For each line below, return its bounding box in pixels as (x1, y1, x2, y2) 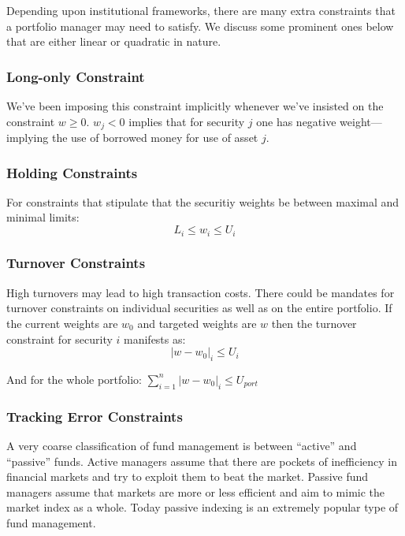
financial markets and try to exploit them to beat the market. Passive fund (6, 468, 369, 485)
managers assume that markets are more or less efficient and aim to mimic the (6, 483, 385, 500)
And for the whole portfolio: (6, 370, 143, 387)
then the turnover (271, 315, 357, 331)
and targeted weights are (137, 315, 257, 331)
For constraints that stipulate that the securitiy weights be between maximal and (6, 193, 399, 210)
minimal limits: (6, 209, 80, 225)
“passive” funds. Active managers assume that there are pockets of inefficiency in (6, 452, 398, 469)
